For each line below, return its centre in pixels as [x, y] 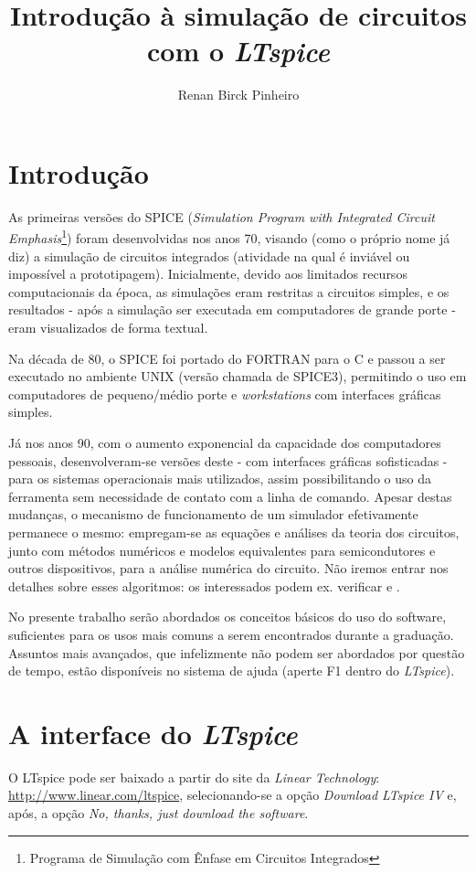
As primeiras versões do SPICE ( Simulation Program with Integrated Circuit [222, 216]
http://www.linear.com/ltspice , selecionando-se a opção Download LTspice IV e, [233, 795]
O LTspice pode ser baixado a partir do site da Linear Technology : [194, 777]
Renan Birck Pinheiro [238, 95]
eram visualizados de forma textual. [108, 328]
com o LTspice [238, 51]
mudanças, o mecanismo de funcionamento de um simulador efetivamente [213, 514]
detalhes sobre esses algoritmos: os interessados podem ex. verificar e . [204, 586]
